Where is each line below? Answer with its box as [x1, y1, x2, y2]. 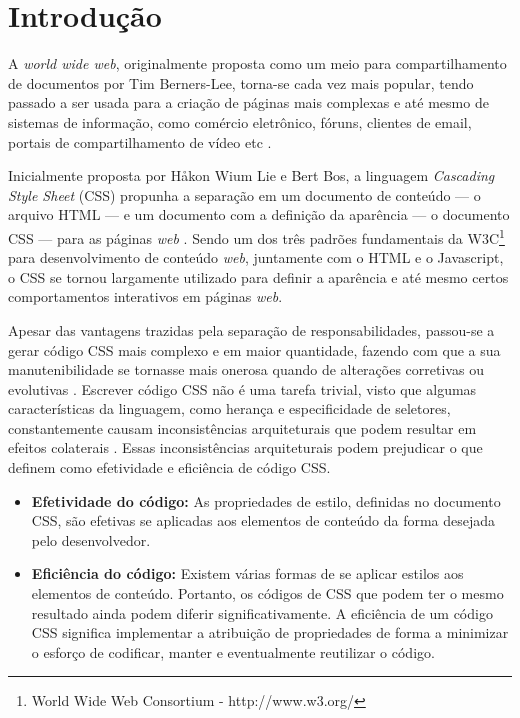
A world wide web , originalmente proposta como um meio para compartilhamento [8, 53, 507, 74]
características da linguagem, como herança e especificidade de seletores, [8, 398, 451, 419]
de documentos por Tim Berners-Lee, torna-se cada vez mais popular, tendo [8, 72, 474, 93]
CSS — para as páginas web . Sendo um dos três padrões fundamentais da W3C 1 [8, 224, 505, 248]
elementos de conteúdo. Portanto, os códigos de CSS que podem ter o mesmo [31, 583, 504, 604]
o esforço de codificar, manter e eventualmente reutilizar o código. [31, 641, 435, 662]
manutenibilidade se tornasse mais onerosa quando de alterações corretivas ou [8, 359, 484, 380]
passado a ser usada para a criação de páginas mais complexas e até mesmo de [8, 92, 489, 113]
